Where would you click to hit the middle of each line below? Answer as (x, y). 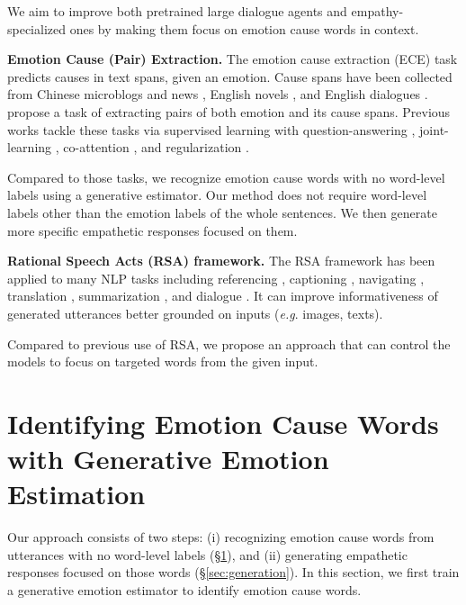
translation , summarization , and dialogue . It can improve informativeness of (223, 296)
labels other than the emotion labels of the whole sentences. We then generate (222, 212)
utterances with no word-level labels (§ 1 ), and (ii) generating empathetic (207, 554)
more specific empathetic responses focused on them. (152, 230)
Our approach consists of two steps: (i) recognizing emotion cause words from (221, 537)
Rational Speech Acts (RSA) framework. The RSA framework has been (221, 261)
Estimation (76, 494)
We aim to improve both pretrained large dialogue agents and (177, 11)
